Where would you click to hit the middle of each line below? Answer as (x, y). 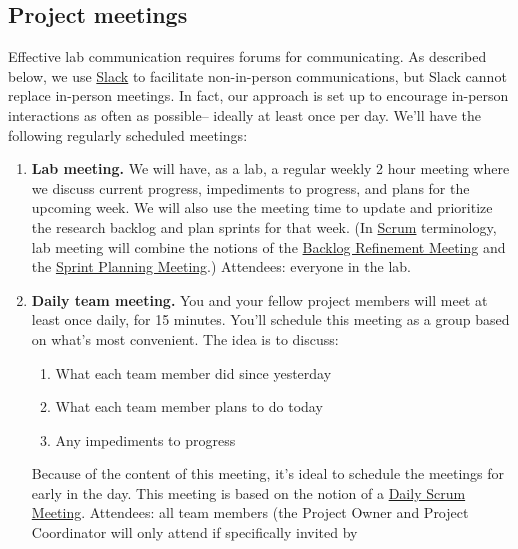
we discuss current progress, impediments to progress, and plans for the (250, 187)
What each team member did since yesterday (193, 372)
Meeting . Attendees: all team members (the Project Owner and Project (250, 512)
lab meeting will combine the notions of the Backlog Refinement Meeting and (268, 246)
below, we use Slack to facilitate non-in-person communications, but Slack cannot (257, 75)
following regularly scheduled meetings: (128, 134)
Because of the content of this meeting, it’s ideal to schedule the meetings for (268, 473)
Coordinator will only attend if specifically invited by (194, 532)
